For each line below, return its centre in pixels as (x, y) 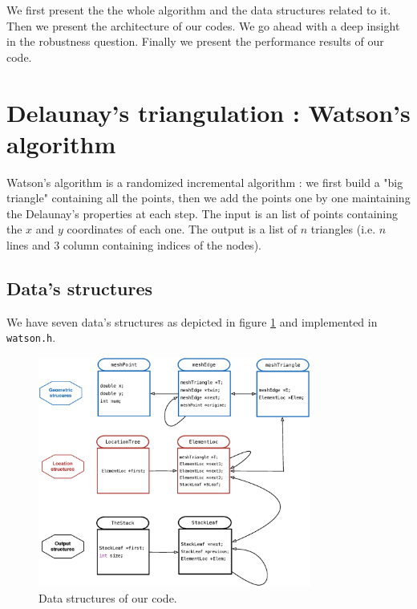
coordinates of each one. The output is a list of (182, 229)
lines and (28, 245)
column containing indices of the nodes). (162, 245)
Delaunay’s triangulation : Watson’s (208, 112)
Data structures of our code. (108, 597)
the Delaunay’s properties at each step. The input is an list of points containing (202, 213)
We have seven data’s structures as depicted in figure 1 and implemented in (192, 321)
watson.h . (31, 337)
